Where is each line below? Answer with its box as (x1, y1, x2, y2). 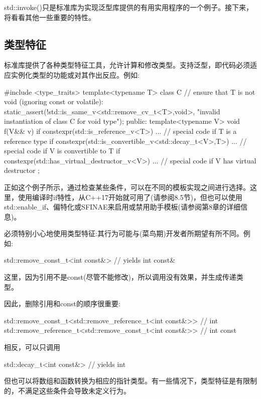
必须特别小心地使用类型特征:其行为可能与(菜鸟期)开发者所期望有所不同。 (4, 228, 243, 239)
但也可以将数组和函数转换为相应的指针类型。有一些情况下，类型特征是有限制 (4, 375, 257, 386)
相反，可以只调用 (4, 342, 60, 352)
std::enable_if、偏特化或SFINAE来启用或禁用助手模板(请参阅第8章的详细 (4, 202, 241, 212)
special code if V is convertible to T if (4, 145, 120, 156)
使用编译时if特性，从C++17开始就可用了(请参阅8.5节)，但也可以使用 (18, 191, 242, 202)
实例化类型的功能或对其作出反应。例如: (11, 69, 140, 80)
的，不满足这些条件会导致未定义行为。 (4, 385, 130, 395)
